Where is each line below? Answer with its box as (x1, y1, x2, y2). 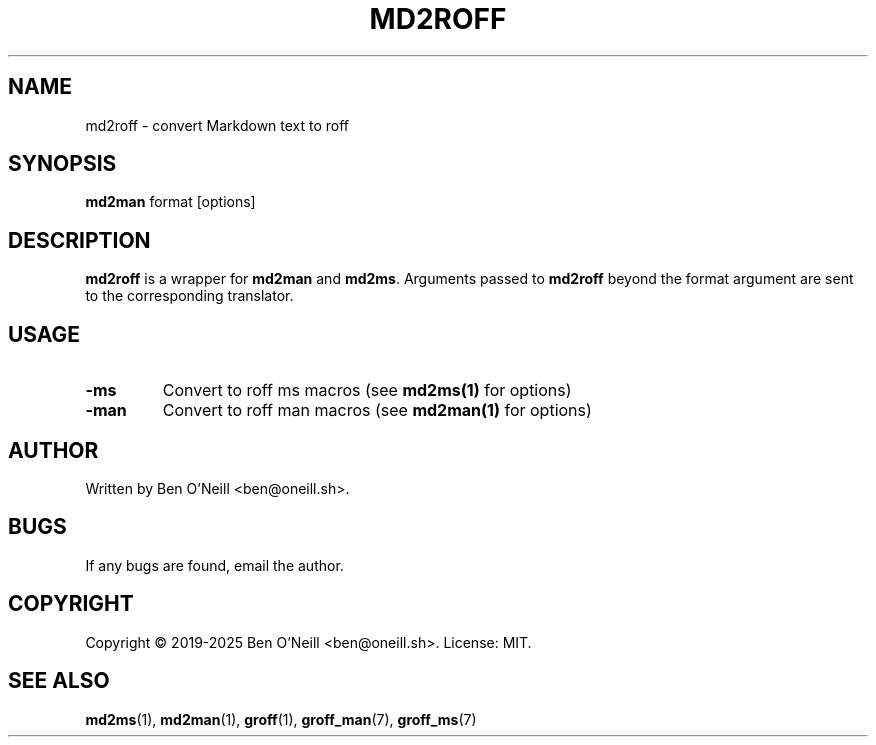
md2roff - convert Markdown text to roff (85, 116, 350, 134)
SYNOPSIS (8, 151, 117, 177)
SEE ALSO (8, 668, 110, 694)
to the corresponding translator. (85, 287, 294, 305)
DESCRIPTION (8, 227, 151, 253)
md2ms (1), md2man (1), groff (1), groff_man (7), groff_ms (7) (85, 710, 477, 728)
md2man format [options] (85, 193, 256, 211)
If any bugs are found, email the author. (85, 556, 344, 574)
